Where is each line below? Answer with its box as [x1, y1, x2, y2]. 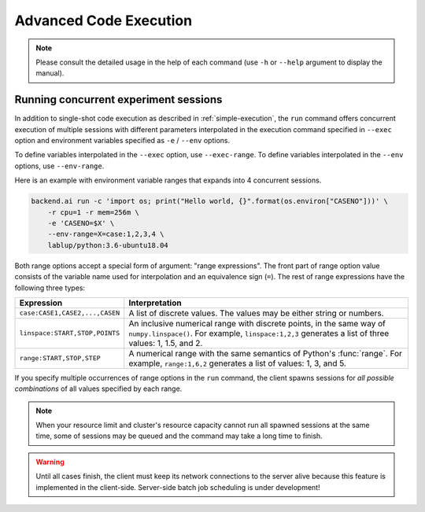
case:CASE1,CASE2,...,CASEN [19, 309, 120, 318]
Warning [35, 457, 65, 466]
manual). [35, 68, 65, 78]
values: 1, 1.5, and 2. [128, 337, 203, 348]
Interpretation [128, 297, 182, 308]
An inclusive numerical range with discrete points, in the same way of [128, 318, 386, 329]
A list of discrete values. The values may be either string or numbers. [128, 308, 385, 319]
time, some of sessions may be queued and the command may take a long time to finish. [35, 431, 323, 440]
